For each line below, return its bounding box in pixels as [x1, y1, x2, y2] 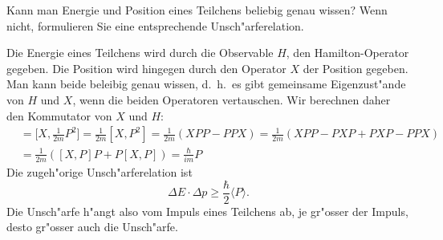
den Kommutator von [6, 107, 112, 124]
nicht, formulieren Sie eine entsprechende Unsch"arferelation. [6, 17, 304, 34]
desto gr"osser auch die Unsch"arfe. [6, 218, 178, 235]
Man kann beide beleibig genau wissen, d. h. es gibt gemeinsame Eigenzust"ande [6, 75, 406, 92]
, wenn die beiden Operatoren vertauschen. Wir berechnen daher [72, 91, 391, 108]
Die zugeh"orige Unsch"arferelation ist [6, 164, 193, 181]
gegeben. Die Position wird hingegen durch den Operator [6, 59, 287, 76]
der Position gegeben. [303, 59, 408, 76]
